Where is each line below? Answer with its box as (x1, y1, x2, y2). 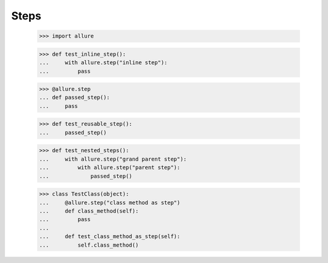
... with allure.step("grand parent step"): (39, 155, 187, 162)
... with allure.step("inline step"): (39, 59, 168, 66)
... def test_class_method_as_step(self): (39, 233, 180, 240)
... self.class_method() (39, 241, 139, 248)
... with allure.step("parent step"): (39, 164, 180, 171)
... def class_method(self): (39, 207, 139, 215)
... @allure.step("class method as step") (39, 199, 180, 206)
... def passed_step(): (39, 94, 111, 101)
